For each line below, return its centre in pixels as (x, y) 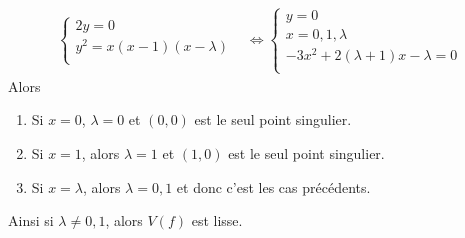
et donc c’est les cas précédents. (273, 186)
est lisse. (217, 220)
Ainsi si (31, 220)
